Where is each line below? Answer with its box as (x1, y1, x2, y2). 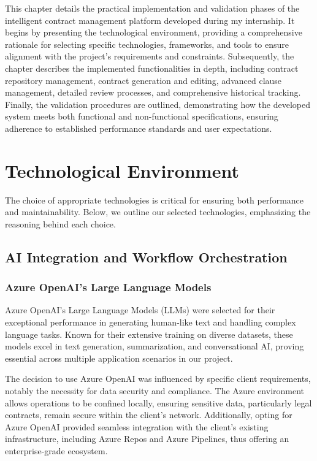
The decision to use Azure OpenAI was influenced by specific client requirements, (5, 372, 311, 385)
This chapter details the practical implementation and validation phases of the (5, 2, 300, 14)
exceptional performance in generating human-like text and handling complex (5, 316, 296, 329)
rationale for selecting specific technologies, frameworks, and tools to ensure (5, 37, 289, 50)
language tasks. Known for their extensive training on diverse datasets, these (5, 327, 293, 340)
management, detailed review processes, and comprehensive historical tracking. (5, 86, 301, 99)
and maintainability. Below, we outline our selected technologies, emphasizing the (5, 205, 311, 218)
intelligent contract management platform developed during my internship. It (5, 13, 295, 26)
